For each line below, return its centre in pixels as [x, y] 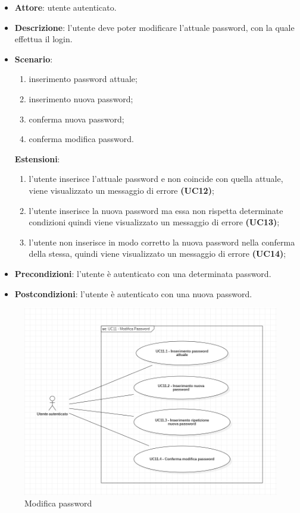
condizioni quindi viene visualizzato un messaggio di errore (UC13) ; [154, 222]
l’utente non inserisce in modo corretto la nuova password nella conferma [162, 242]
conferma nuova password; [76, 119]
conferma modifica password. [81, 139]
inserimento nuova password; [81, 98]
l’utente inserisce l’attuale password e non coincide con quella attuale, [156, 179]
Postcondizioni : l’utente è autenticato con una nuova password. [133, 293]
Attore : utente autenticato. [65, 7]
